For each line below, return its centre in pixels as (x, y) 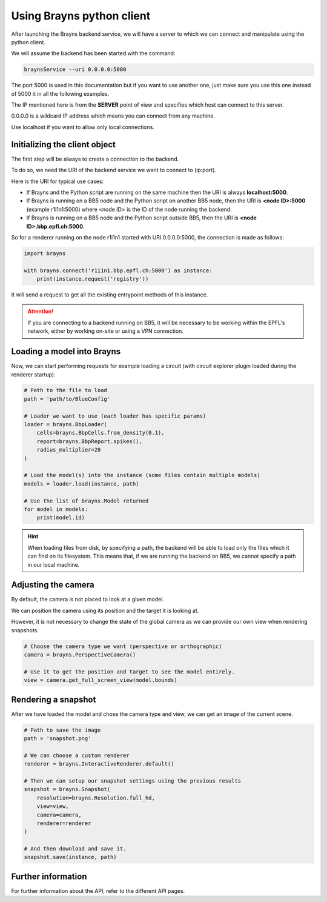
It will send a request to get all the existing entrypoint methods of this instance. (110, 295)
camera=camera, (59, 815)
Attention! (41, 312)
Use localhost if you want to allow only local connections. (83, 127)
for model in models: (56, 509)
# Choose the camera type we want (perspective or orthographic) (123, 646)
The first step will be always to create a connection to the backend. (95, 159)
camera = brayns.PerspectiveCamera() (80, 654)
